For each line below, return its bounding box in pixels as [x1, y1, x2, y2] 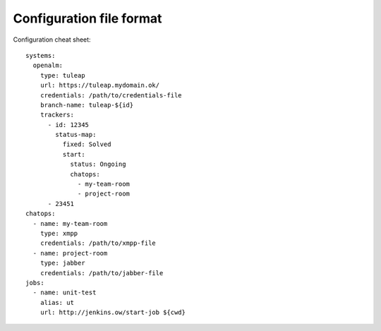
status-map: [55, 131, 97, 139]
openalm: [32, 61, 64, 70]
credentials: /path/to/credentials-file [40, 91, 183, 99]
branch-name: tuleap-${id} [40, 101, 134, 109]
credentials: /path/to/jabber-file [40, 269, 164, 277]
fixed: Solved [62, 140, 111, 148]
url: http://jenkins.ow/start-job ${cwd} [40, 308, 186, 317]
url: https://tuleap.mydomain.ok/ [40, 81, 160, 90]
